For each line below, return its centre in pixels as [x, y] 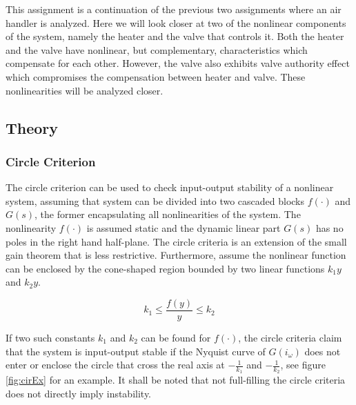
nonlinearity [31, 227]
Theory [32, 127]
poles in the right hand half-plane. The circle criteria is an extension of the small [176, 241]
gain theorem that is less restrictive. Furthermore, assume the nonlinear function [176, 255]
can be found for [176, 337]
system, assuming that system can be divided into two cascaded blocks [155, 200]
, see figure [303, 365]
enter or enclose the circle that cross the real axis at [115, 365]
